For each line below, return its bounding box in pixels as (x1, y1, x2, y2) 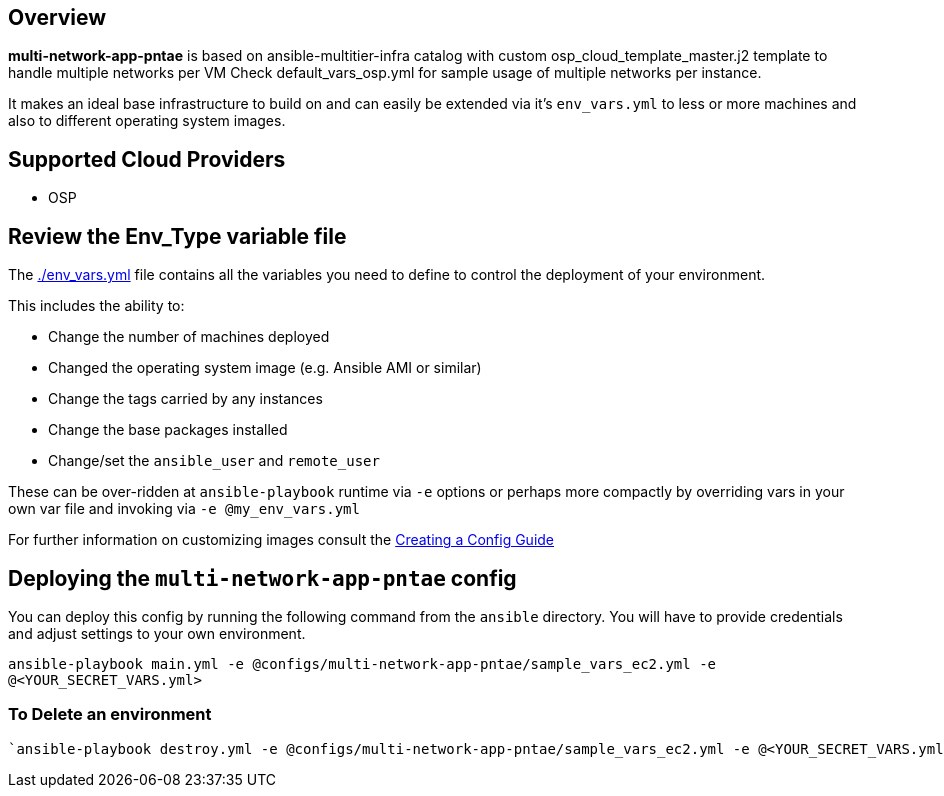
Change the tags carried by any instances (48, 390, 323, 408)
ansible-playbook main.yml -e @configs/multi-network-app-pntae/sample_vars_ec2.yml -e (8, 655, 717, 672)
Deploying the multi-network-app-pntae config (8, 565, 517, 591)
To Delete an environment (8, 704, 212, 725)
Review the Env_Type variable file (8, 223, 347, 249)
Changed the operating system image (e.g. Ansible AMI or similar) (48, 359, 482, 377)
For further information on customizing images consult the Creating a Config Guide (8, 531, 555, 549)
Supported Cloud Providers (8, 146, 286, 172)
